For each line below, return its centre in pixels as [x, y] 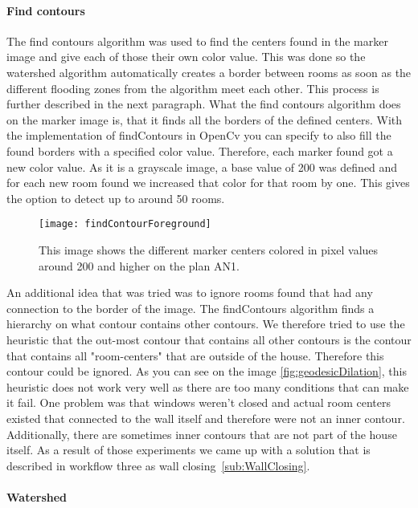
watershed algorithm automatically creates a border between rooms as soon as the [209, 72]
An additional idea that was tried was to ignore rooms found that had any [190, 293]
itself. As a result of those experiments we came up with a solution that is [189, 450]
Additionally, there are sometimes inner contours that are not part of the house [202, 434]
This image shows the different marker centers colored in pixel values [209, 249]
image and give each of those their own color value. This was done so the [186, 57]
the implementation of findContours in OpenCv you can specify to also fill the [199, 135]
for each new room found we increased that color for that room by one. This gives [208, 183]
